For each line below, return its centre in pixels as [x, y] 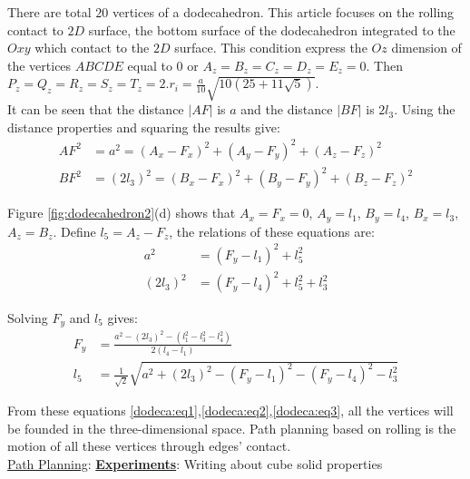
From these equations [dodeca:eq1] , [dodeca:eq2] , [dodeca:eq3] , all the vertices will [230, 411]
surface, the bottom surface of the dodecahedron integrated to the [272, 29]
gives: [122, 317]
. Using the [425, 109]
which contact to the [92, 48]
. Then [384, 65]
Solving [28, 317]
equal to [150, 65]
